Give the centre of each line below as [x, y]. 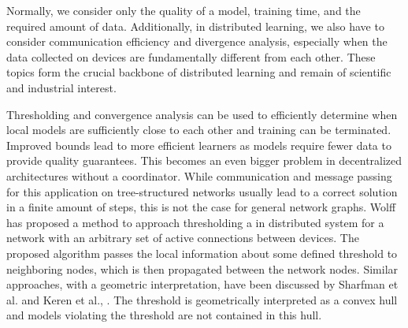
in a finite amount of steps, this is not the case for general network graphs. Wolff [201, 207]
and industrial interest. [61, 87]
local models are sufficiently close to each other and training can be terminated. [199, 130]
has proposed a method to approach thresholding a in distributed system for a [195, 222]
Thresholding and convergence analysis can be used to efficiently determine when [202, 114]
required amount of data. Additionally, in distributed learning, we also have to [195, 26]
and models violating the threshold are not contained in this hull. [164, 315]
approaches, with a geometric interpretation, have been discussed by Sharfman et [202, 284]
